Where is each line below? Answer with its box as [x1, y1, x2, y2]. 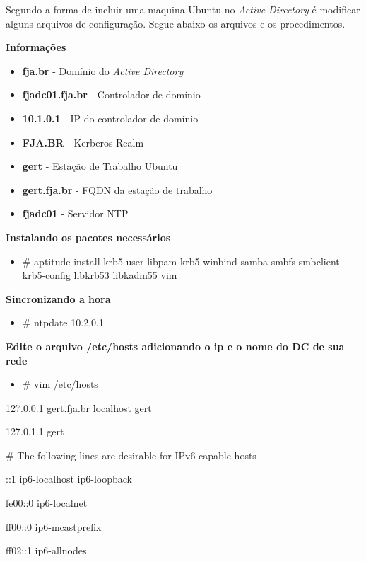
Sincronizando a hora [6, 291, 111, 306]
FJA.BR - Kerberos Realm [22, 134, 144, 149]
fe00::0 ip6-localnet [6, 495, 88, 510]
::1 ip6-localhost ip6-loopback [6, 471, 132, 486]
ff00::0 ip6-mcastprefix [6, 519, 102, 534]
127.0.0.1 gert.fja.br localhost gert [6, 400, 152, 415]
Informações [6, 40, 66, 55]
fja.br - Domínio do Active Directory [22, 63, 184, 78]
